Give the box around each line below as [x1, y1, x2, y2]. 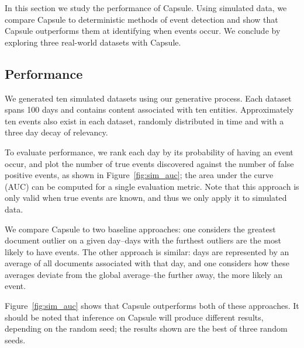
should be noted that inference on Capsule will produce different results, [5, 311, 264, 323]
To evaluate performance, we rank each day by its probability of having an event [5, 145, 293, 158]
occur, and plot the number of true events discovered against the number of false [5, 157, 294, 169]
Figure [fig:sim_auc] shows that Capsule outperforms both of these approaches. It [5, 300, 299, 312]
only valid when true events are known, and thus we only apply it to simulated [5, 192, 287, 204]
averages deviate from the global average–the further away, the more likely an [5, 268, 283, 280]
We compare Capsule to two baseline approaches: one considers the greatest [5, 222, 276, 235]
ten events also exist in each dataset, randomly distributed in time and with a [5, 114, 284, 127]
